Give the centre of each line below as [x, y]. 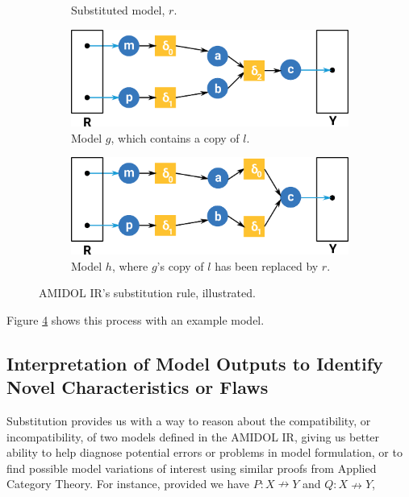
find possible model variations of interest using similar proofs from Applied [192, 468]
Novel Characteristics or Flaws [138, 387]
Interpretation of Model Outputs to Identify [195, 363]
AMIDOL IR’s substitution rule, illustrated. [147, 293]
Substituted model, [118, 10]
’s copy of [180, 265]
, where [130, 265]
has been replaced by [267, 265]
